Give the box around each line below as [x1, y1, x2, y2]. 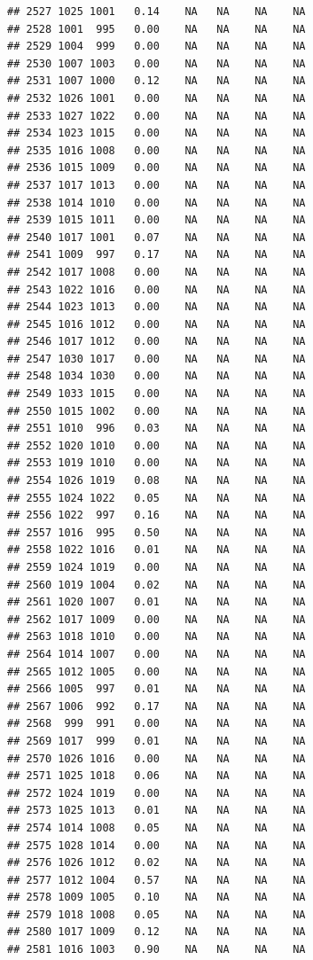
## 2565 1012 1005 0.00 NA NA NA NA [7, 665, 306, 678]
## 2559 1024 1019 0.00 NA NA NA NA [7, 561, 306, 574]
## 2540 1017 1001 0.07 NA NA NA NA [7, 230, 306, 244]
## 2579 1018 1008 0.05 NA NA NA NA [7, 908, 306, 921]
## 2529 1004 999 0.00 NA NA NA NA [7, 40, 306, 53]
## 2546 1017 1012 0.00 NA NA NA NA [7, 335, 306, 348]
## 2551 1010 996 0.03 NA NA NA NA [7, 422, 306, 435]
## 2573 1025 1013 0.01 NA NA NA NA [7, 804, 306, 817]
